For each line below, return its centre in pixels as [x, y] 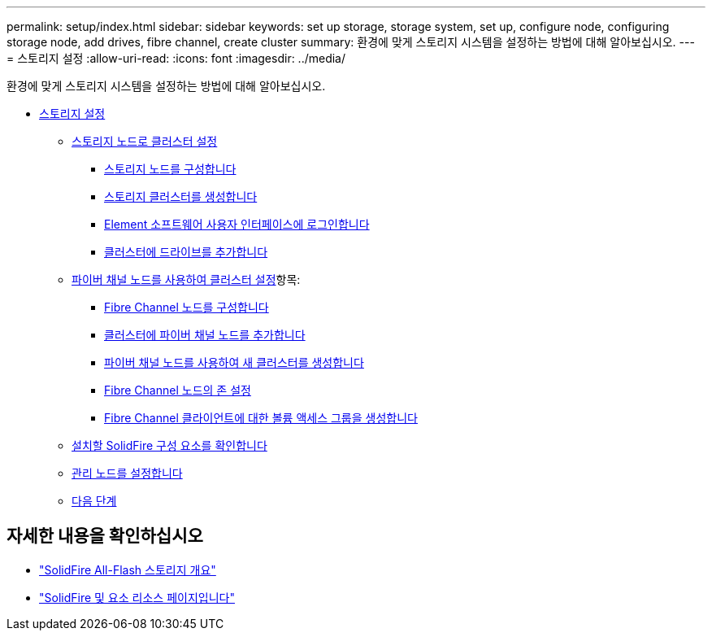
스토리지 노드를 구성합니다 [170, 169]
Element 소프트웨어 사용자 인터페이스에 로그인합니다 [237, 224]
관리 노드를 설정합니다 [127, 473]
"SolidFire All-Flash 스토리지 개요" [128, 569]
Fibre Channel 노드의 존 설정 [178, 390]
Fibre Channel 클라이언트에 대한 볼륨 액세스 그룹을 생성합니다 [261, 418]
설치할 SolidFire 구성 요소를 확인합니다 [169, 445]
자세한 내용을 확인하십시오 [105, 536]
